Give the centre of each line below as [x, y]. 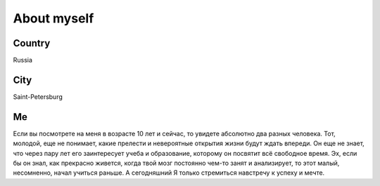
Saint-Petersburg [38, 97]
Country [32, 43]
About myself [53, 18]
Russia [23, 60]
